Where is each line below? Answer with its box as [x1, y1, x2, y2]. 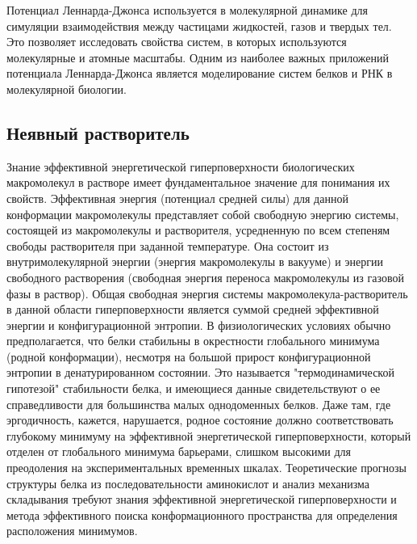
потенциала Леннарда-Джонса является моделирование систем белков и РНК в [6, 65, 393, 82]
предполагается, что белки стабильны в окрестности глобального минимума [6, 332, 380, 349]
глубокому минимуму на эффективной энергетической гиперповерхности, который [6, 427, 411, 444]
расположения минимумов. [6, 522, 138, 539]
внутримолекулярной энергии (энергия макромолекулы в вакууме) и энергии [6, 253, 383, 270]
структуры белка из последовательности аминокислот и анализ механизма [6, 474, 369, 491]
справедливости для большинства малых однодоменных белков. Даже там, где [6, 395, 391, 412]
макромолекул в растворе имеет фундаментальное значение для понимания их [6, 174, 390, 191]
